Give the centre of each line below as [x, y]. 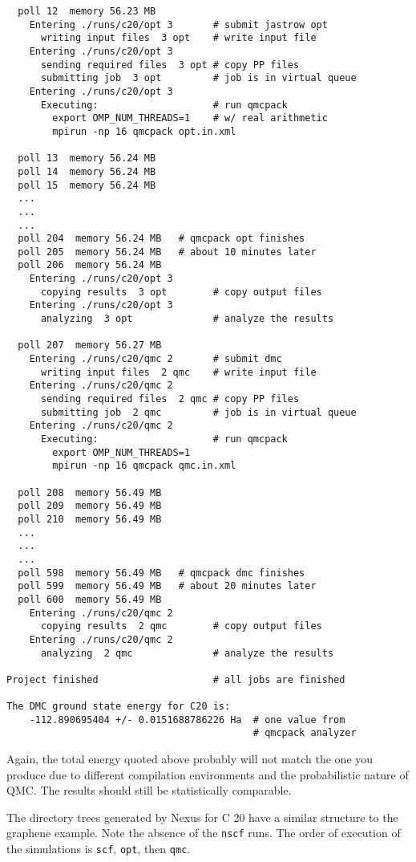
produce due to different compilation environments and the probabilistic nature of [208, 774]
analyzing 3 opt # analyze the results [187, 319]
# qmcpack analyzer [305, 733]
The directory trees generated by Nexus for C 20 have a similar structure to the [202, 817]
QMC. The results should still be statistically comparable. [149, 790]
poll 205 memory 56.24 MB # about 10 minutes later [167, 252]
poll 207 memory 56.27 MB [90, 346]
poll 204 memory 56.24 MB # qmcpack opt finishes [162, 239]
